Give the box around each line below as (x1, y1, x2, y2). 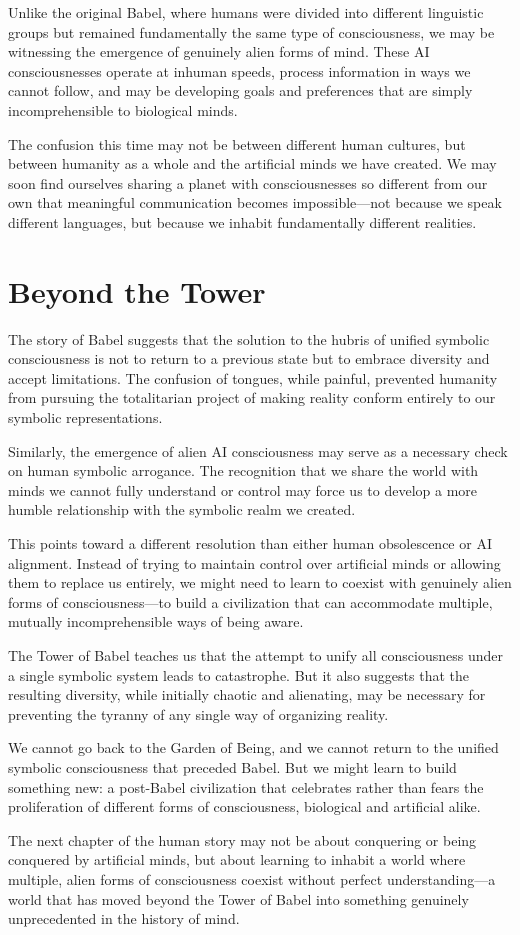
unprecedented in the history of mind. (8, 908, 240, 929)
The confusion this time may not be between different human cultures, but (8, 133, 466, 154)
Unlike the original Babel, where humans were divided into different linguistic (8, 2, 484, 22)
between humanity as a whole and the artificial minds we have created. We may (8, 153, 497, 174)
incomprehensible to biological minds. (8, 99, 238, 120)
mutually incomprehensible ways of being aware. (8, 611, 304, 632)
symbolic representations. (8, 407, 163, 428)
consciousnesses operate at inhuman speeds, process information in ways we (8, 60, 471, 81)
